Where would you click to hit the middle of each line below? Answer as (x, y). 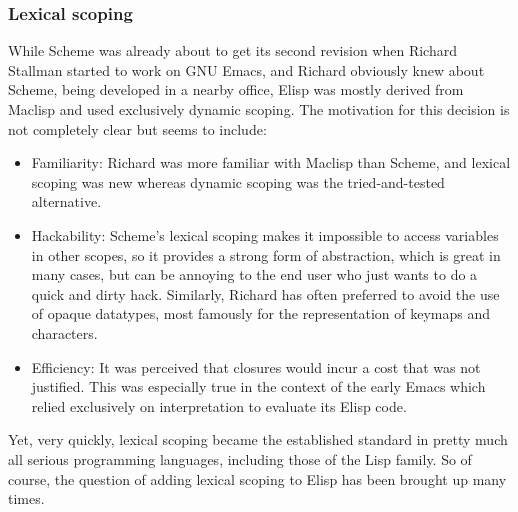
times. (26, 498)
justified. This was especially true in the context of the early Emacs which (258, 386)
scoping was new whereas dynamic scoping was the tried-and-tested (238, 181)
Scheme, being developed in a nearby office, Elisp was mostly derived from (236, 89)
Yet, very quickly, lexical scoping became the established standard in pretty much (258, 439)
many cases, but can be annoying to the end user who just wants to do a (254, 274)
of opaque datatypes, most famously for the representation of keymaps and (261, 313)
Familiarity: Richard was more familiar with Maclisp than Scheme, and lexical (271, 162)
